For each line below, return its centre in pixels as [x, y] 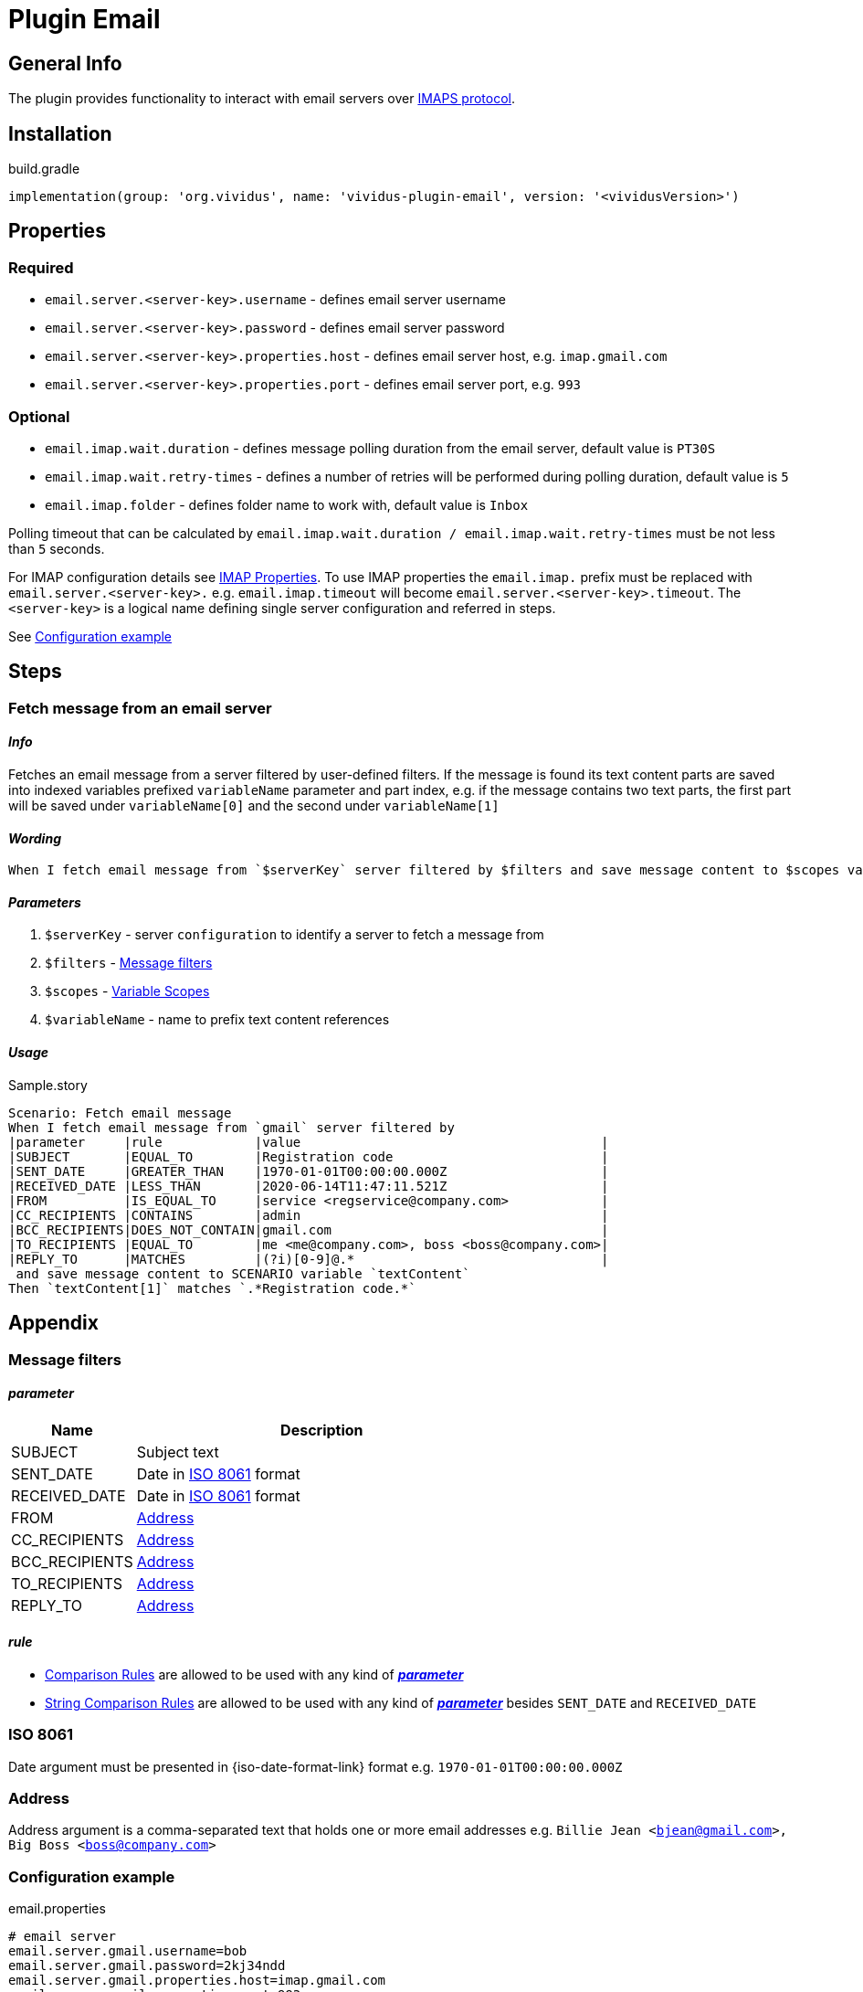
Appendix [53, 1323]
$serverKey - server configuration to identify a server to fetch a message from [295, 935]
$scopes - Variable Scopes [127, 991]
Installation [60, 133]
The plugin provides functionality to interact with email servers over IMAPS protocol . [262, 99]
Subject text [178, 1452]
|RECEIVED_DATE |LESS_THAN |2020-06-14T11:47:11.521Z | [309, 1186]
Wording [35, 838]
